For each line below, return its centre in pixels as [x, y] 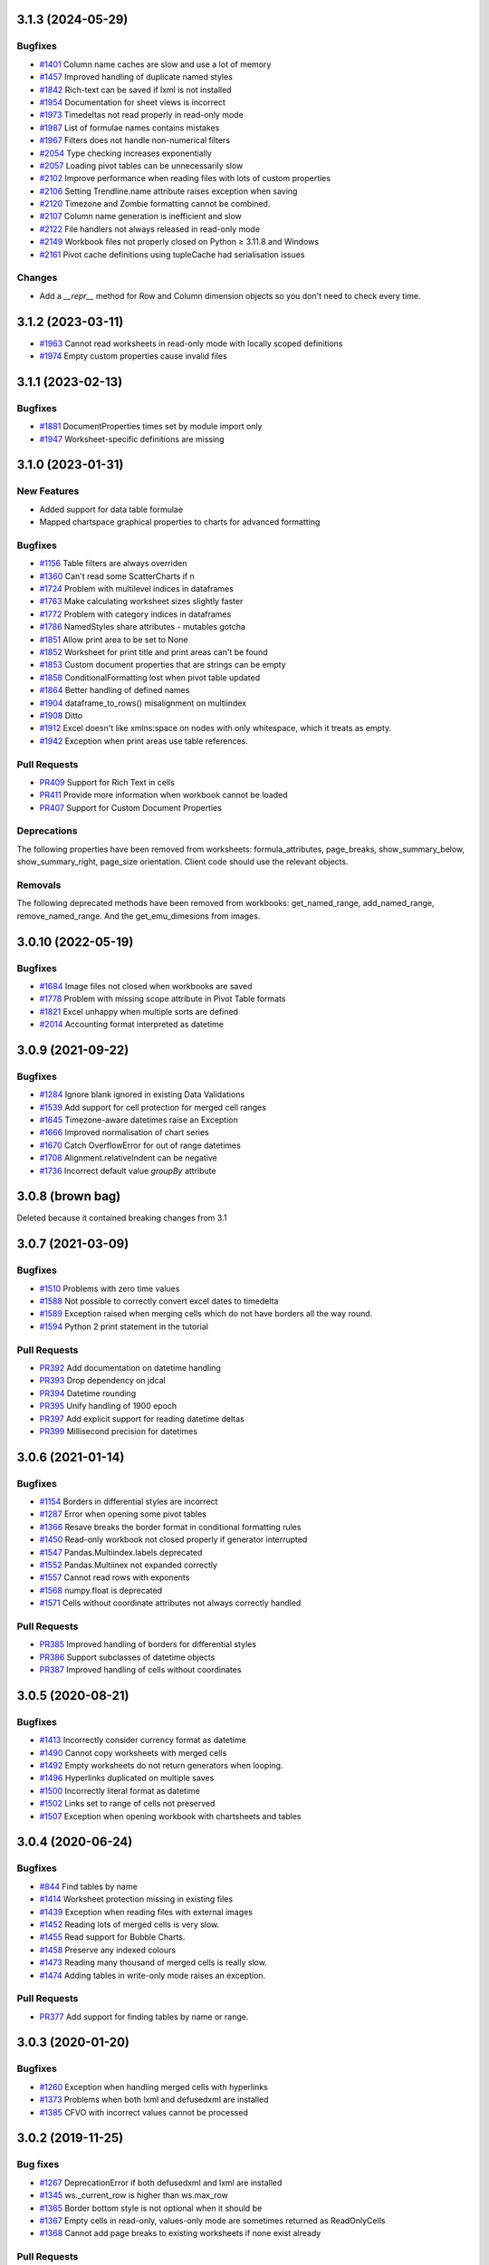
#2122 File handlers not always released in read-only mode [150, 229]
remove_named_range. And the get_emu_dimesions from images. [139, 916]
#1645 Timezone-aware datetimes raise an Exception [139, 1120]
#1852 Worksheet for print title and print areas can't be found [153, 652]
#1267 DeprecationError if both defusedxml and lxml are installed [161, 2183]
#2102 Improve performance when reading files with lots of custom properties [185, 178]
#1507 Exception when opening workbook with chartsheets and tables [170, 1816]
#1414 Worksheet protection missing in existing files [136, 1899]
